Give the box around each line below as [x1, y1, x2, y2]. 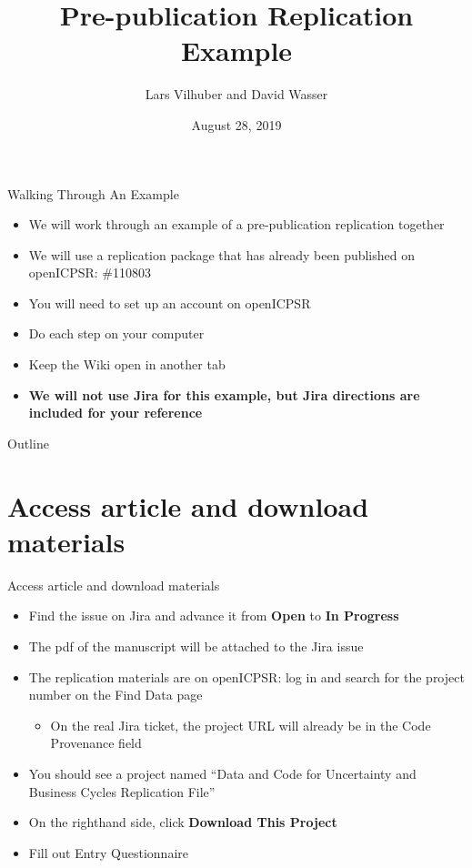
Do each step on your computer [28, 324, 205, 343]
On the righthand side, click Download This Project [28, 812, 337, 832]
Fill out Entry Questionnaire [28, 843, 188, 862]
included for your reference [28, 403, 203, 422]
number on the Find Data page [28, 685, 203, 704]
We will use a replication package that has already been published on [28, 245, 416, 264]
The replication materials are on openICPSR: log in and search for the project [28, 667, 465, 686]
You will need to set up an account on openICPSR [28, 293, 311, 312]
